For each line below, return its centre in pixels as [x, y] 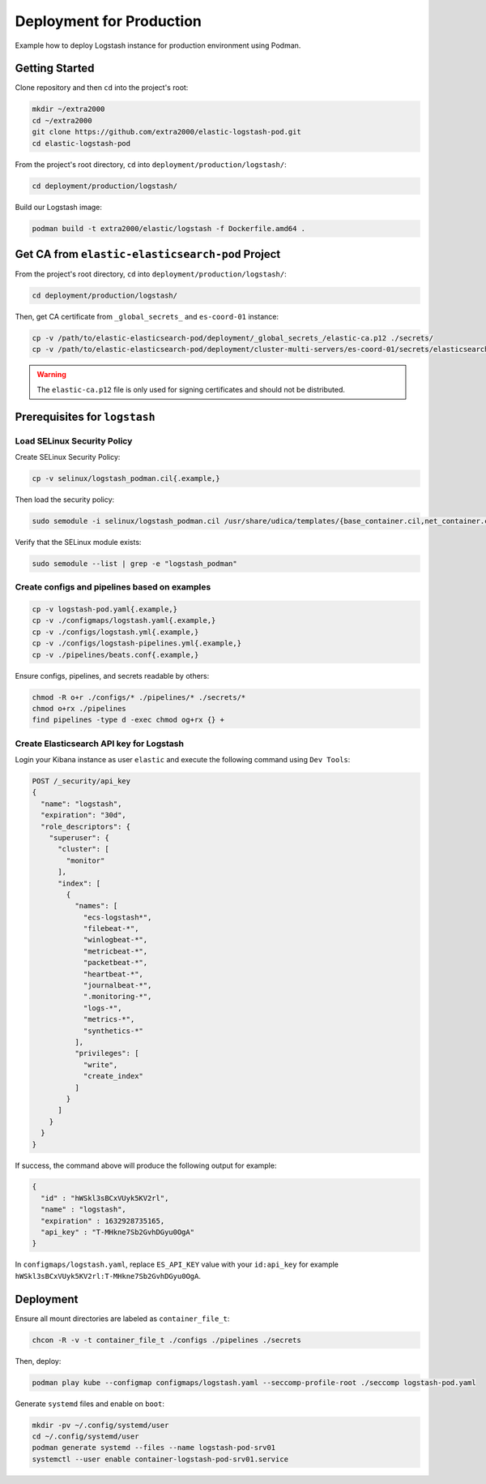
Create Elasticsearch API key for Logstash [99, 744]
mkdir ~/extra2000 [68, 109]
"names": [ [96, 906]
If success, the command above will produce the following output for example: [146, 1165]
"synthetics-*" [113, 1031]
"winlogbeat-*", [115, 940]
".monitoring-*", [117, 997]
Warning [51, 375]
